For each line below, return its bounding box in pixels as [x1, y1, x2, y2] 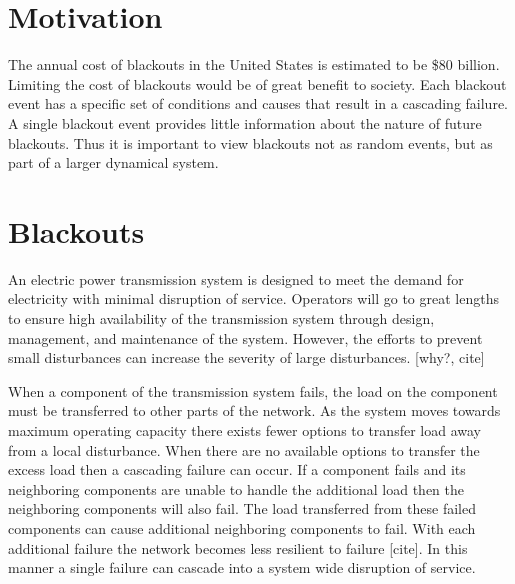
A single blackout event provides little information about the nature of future [8, 112, 482, 133]
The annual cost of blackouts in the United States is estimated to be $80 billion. [8, 54, 500, 75]
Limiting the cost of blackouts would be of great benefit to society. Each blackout [8, 73, 507, 94]
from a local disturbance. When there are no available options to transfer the [8, 439, 480, 460]
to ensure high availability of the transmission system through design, [8, 308, 435, 328]
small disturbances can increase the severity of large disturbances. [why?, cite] [8, 347, 485, 368]
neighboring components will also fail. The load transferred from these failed [8, 498, 476, 519]
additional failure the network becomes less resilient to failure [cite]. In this [8, 537, 468, 558]
